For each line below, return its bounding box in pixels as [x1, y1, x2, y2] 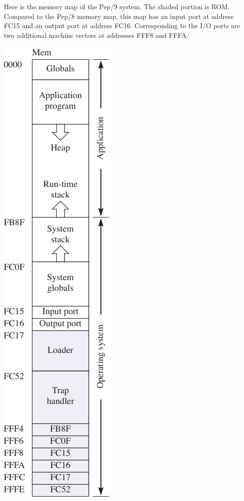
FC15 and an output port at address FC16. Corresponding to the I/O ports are [4, 20, 241, 31]
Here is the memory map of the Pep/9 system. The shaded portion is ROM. [4, 1, 230, 11]
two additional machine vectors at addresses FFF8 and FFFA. [4, 30, 189, 40]
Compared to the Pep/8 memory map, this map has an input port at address [4, 11, 234, 21]
